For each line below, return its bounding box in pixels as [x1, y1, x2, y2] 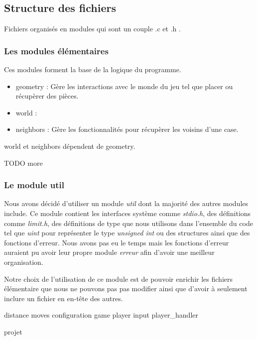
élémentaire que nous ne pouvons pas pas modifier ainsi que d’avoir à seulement [4, 283, 248, 294]
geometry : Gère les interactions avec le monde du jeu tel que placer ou [15, 81, 233, 91]
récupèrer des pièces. [15, 91, 79, 101]
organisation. [4, 256, 43, 267]
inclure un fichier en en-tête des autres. [4, 293, 123, 303]
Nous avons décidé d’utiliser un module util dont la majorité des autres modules [4, 198, 249, 209]
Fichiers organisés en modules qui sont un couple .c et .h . [4, 23, 181, 34]
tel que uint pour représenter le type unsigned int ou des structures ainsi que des [4, 227, 250, 238]
